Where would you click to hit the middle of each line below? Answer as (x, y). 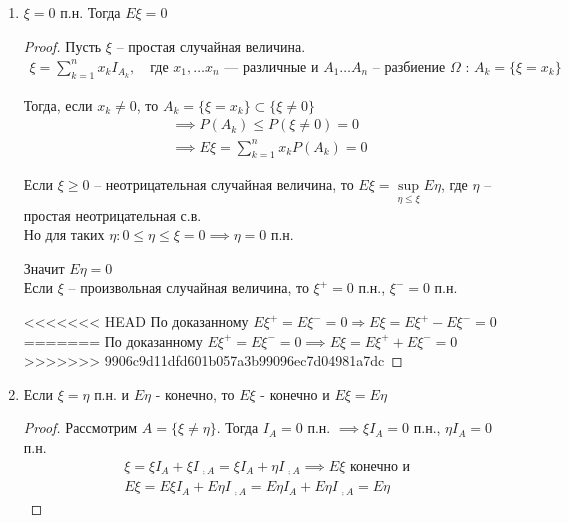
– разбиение (409, 67)
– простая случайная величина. (211, 45)
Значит (44, 267)
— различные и (271, 67)
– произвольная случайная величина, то (188, 287)
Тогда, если (58, 104)
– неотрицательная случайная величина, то (224, 184)
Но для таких (64, 234)
